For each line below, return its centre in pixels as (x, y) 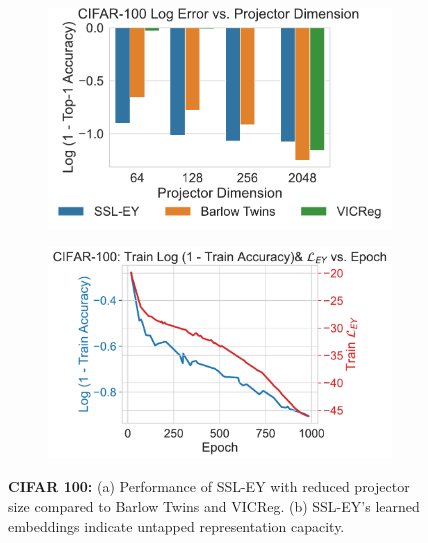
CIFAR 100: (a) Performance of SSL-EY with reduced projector (209, 486)
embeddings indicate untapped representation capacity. (176, 525)
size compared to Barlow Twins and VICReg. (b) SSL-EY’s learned (214, 505)
